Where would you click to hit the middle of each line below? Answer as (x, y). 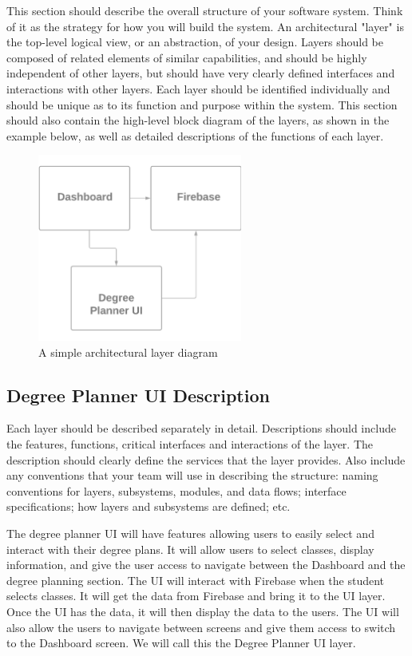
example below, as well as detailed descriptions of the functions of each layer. (195, 135)
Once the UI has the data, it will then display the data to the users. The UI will (203, 612)
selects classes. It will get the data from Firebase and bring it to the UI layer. (196, 596)
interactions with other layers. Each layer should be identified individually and (198, 88)
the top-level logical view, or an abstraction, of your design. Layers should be (195, 42)
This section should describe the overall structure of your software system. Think (205, 10)
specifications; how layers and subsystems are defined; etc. (149, 506)
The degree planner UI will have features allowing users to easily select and (190, 533)
